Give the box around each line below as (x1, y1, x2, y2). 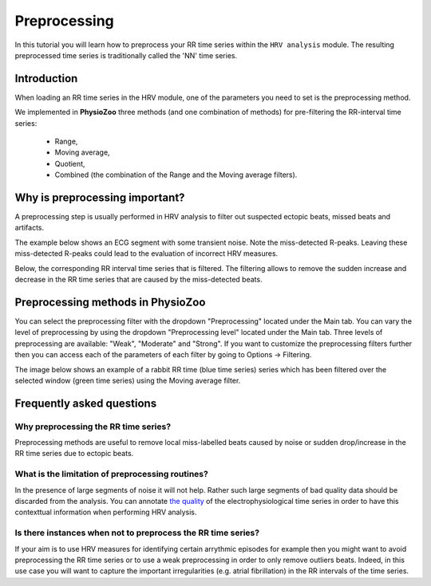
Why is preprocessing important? (14, 191, 185, 204)
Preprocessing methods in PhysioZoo (14, 295, 206, 309)
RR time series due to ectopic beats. (14, 449, 134, 458)
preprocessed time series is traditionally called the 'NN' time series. (14, 50, 238, 60)
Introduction (14, 72, 78, 85)
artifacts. (14, 223, 45, 233)
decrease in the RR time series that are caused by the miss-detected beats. (14, 275, 263, 285)
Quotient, (54, 159, 85, 168)
